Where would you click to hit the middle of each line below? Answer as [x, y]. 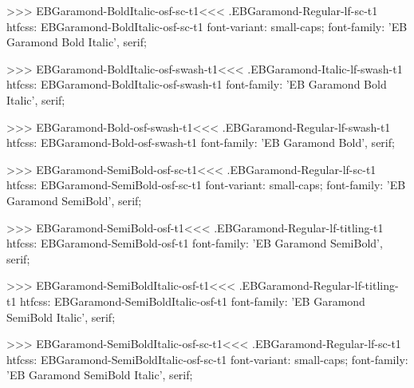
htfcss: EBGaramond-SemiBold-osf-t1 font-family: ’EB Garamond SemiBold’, [195, 243]
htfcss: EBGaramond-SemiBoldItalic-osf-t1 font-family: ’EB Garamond [193, 301]
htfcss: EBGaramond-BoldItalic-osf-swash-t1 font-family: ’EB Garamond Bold [197, 84]
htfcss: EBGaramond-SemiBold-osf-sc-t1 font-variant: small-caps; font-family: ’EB [206, 185]
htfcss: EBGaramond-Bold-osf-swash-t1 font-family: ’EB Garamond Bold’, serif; [201, 143]
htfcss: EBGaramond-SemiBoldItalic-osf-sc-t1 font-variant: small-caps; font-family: [207, 359]
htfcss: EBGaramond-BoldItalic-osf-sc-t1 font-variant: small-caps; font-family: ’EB [207, 26]
